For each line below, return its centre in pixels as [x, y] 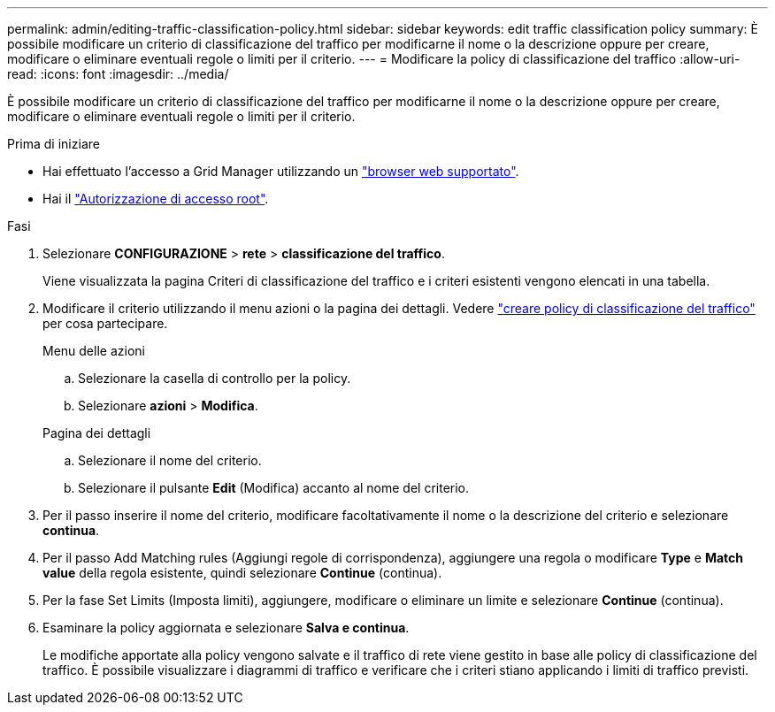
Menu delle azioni [94, 351]
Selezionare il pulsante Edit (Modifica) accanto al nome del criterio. [274, 488]
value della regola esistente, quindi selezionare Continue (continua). [242, 573]
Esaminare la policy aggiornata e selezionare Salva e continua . [226, 628]
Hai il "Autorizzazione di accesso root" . [156, 199]
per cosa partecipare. [105, 323]
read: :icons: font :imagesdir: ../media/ [118, 74]
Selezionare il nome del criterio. [170, 460]
